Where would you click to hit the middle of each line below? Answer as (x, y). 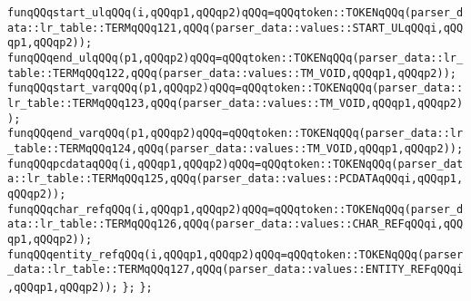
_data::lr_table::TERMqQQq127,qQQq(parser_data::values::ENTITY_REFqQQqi (235, 270)
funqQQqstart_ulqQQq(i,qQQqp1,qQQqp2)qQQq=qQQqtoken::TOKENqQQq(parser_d (235, 13)
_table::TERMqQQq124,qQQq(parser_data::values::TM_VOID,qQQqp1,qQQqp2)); (235, 148)
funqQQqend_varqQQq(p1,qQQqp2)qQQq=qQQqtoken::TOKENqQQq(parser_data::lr (235, 134)
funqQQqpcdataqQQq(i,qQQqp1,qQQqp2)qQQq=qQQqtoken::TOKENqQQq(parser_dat (235, 164)
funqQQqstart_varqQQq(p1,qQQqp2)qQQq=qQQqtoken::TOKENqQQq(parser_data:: (235, 88)
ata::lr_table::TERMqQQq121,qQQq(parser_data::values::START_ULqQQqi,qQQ (235, 28)
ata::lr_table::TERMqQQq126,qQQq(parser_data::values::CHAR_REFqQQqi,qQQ (235, 224)
